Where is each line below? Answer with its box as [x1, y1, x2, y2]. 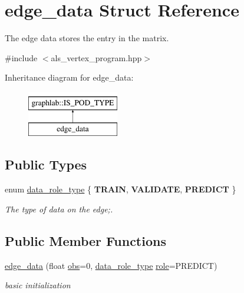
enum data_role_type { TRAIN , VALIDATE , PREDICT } [5, 183, 236, 195]
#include [5, 51, 38, 64]
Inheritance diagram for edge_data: [5, 71, 134, 84]
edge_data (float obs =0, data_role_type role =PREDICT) [5, 259, 217, 271]
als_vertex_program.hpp [51, 51, 142, 64]
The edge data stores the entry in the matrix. [5, 32, 169, 44]
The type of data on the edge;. [5, 202, 113, 215]
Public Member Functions [5, 231, 166, 249]
